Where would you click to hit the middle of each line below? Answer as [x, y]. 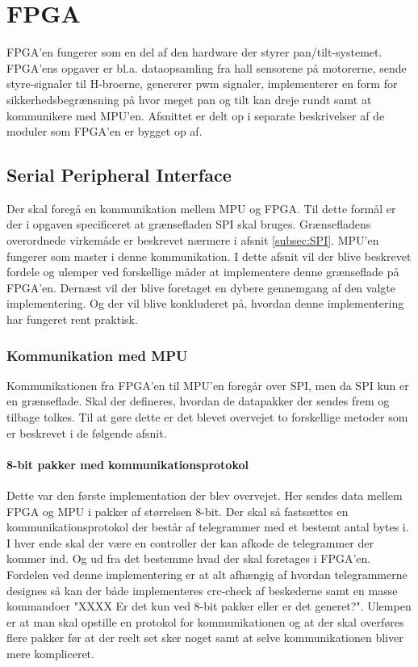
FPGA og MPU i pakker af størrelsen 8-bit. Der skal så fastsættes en [178, 511]
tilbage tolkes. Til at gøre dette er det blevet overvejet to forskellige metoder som [207, 417]
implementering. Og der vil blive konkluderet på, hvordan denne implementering [205, 303]
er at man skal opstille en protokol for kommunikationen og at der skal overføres [205, 621]
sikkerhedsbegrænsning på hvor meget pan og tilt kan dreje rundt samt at [189, 99]
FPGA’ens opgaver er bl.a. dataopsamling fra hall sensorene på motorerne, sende [207, 67]
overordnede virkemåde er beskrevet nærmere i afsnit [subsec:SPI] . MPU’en [193, 240]
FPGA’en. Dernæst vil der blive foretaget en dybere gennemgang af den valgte [201, 287]
